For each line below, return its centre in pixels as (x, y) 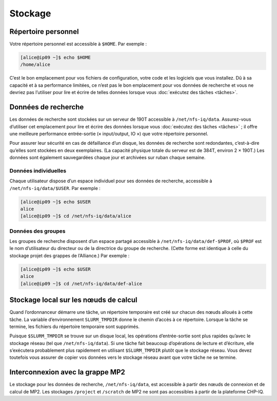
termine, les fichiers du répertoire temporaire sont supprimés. (75, 327)
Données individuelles (38, 170)
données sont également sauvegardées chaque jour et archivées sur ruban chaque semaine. (107, 158)
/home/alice (35, 65)
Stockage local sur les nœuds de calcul (74, 300)
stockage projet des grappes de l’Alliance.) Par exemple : (70, 255)
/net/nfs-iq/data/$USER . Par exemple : (55, 188)
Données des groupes (37, 231)
